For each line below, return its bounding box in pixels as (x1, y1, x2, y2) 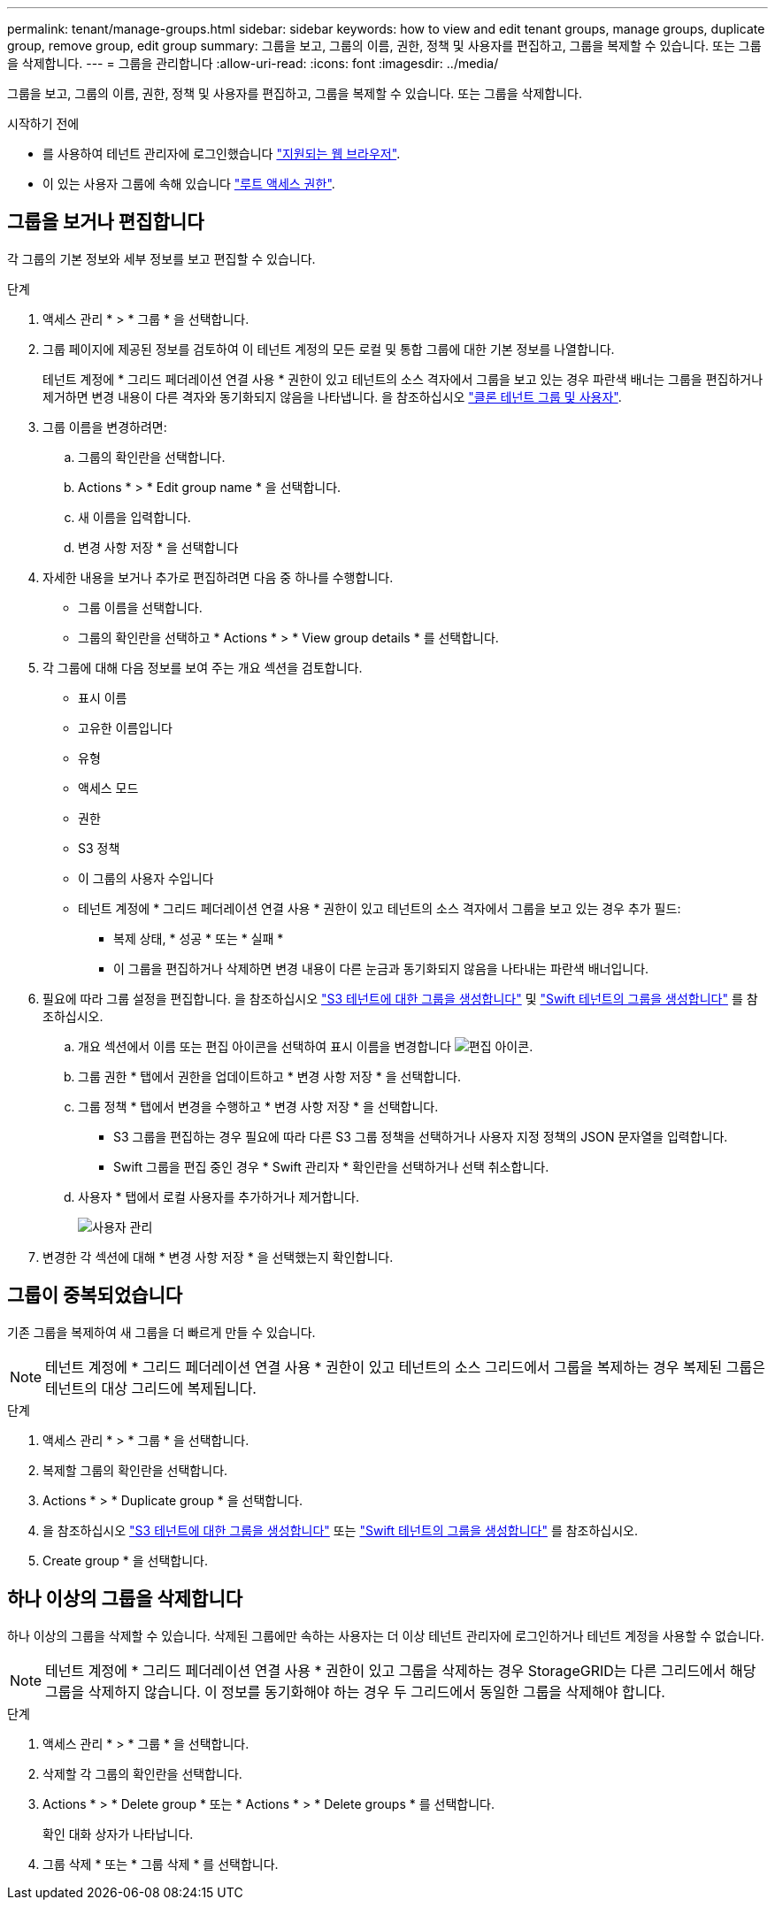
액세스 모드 (78, 780, 139, 796)
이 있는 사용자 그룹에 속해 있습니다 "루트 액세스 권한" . (42, 176, 335, 191)
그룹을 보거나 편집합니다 (7, 211, 204, 234)
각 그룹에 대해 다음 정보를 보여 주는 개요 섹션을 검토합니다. (42, 659, 363, 675)
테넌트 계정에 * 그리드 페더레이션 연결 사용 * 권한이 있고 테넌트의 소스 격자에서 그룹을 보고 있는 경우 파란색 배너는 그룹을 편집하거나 (42, 371, 763, 387)
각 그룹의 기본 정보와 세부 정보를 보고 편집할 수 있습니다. (7, 250, 316, 266)
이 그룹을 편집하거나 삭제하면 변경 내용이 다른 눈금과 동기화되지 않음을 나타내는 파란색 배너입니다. (113, 960, 649, 976)
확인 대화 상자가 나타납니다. (42, 1826, 194, 1842)
